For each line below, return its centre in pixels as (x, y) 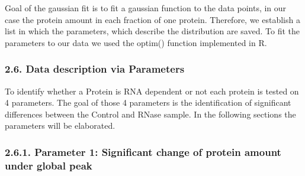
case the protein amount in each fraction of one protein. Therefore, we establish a (152, 19)
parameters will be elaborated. (60, 126)
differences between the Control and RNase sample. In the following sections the (150, 114)
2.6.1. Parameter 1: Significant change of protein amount (143, 151)
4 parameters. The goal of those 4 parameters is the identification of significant (148, 102)
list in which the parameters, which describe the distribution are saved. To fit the (152, 31)
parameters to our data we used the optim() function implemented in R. (136, 42)
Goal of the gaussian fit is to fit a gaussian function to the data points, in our (146, 8)
